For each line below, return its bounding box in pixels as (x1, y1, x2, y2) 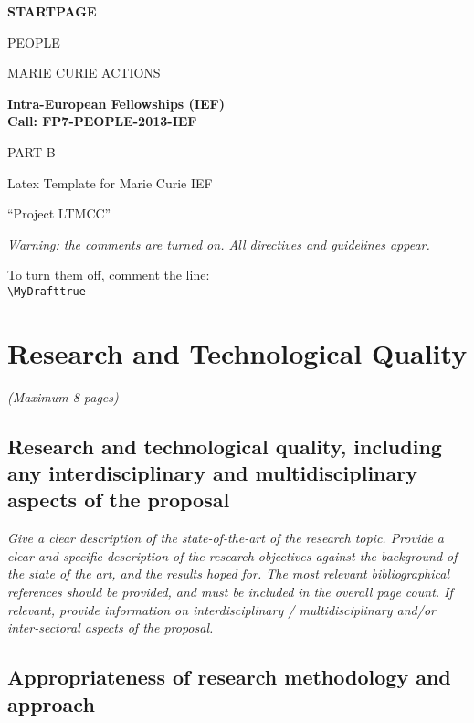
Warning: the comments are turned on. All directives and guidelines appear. (7, 234, 430, 253)
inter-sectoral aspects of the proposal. (7, 618, 214, 637)
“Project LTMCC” (7, 204, 111, 223)
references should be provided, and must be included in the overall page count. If (7, 582, 453, 601)
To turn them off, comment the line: (7, 265, 210, 284)
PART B (7, 142, 56, 161)
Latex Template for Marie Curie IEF (7, 173, 213, 192)
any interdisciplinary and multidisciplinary (7, 459, 417, 487)
